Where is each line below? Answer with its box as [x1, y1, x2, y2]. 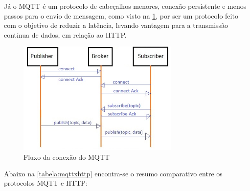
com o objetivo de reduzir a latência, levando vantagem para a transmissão [4, 20, 228, 30]
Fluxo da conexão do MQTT [23, 152, 110, 162]
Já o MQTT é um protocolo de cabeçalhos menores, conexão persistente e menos [4, 1, 247, 11]
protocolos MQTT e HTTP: [4, 178, 88, 188]
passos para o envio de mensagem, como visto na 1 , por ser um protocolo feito [4, 10, 238, 21]
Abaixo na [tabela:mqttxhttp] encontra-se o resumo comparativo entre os [4, 168, 223, 178]
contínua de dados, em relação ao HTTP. [4, 29, 127, 40]
